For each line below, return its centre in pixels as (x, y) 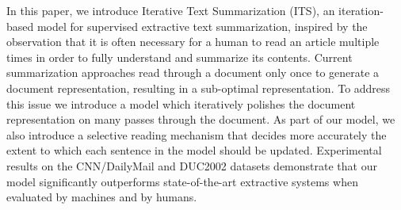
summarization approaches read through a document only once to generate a (193, 73)
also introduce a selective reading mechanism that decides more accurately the (197, 134)
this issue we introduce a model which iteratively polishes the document (181, 103)
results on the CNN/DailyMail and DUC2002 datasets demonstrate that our (192, 165)
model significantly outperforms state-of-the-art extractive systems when (182, 181)
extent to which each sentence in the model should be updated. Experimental (194, 150)
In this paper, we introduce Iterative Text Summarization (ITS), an (171, 10)
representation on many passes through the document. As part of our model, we (201, 119)
